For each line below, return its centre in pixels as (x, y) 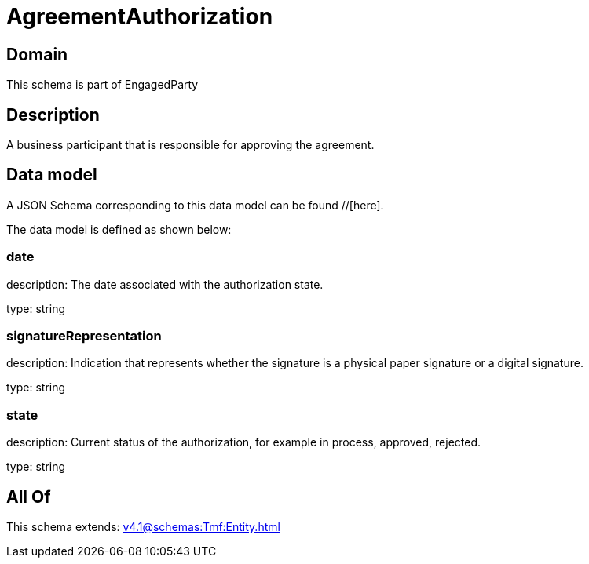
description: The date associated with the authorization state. (165, 284)
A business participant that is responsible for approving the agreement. (190, 145)
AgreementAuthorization (140, 16)
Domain (37, 54)
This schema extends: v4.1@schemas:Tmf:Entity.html (143, 526)
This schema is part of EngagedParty (102, 85)
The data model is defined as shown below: (119, 229)
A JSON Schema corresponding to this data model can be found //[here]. (195, 205)
